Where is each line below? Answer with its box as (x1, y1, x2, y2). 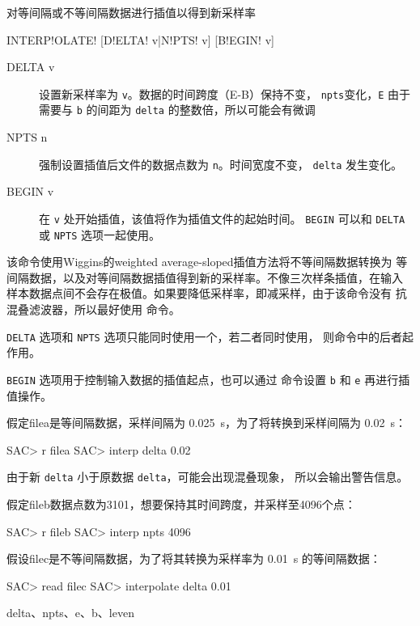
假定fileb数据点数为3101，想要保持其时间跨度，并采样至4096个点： (6, 495, 356, 512)
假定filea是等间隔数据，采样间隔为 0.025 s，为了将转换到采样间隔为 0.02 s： (6, 414, 407, 431)
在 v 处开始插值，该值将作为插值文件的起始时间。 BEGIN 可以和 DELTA (39, 209, 405, 226)
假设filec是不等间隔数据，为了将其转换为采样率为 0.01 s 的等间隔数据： (6, 550, 381, 567)
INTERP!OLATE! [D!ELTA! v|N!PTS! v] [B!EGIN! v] (6, 31, 274, 48)
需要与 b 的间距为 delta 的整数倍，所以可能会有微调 (39, 101, 316, 118)
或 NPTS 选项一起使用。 (39, 226, 160, 243)
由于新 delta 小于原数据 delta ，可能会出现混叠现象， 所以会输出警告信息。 (6, 468, 409, 485)
